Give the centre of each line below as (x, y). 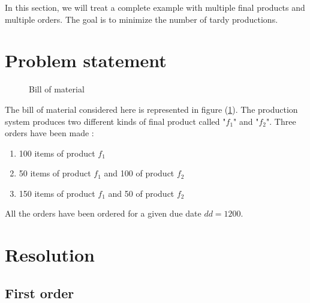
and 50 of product (141, 193)
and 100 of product (139, 173)
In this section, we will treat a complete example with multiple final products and (155, 7)
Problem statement (86, 60)
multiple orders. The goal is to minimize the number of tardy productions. (142, 19)
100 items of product (57, 153)
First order (40, 292)
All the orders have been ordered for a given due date (103, 213)
